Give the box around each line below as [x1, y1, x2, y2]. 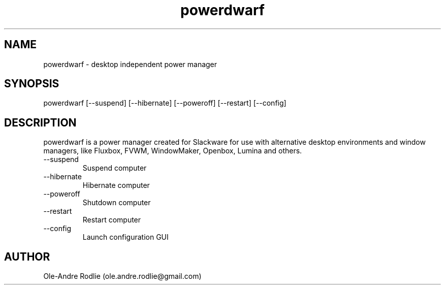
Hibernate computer [82, 181, 150, 190]
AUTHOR [4, 250, 50, 263]
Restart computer [82, 215, 141, 224]
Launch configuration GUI [82, 233, 169, 242]
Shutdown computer [82, 198, 151, 207]
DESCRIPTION [4, 116, 77, 129]
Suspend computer [82, 164, 147, 173]
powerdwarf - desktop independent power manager [43, 59, 217, 69]
